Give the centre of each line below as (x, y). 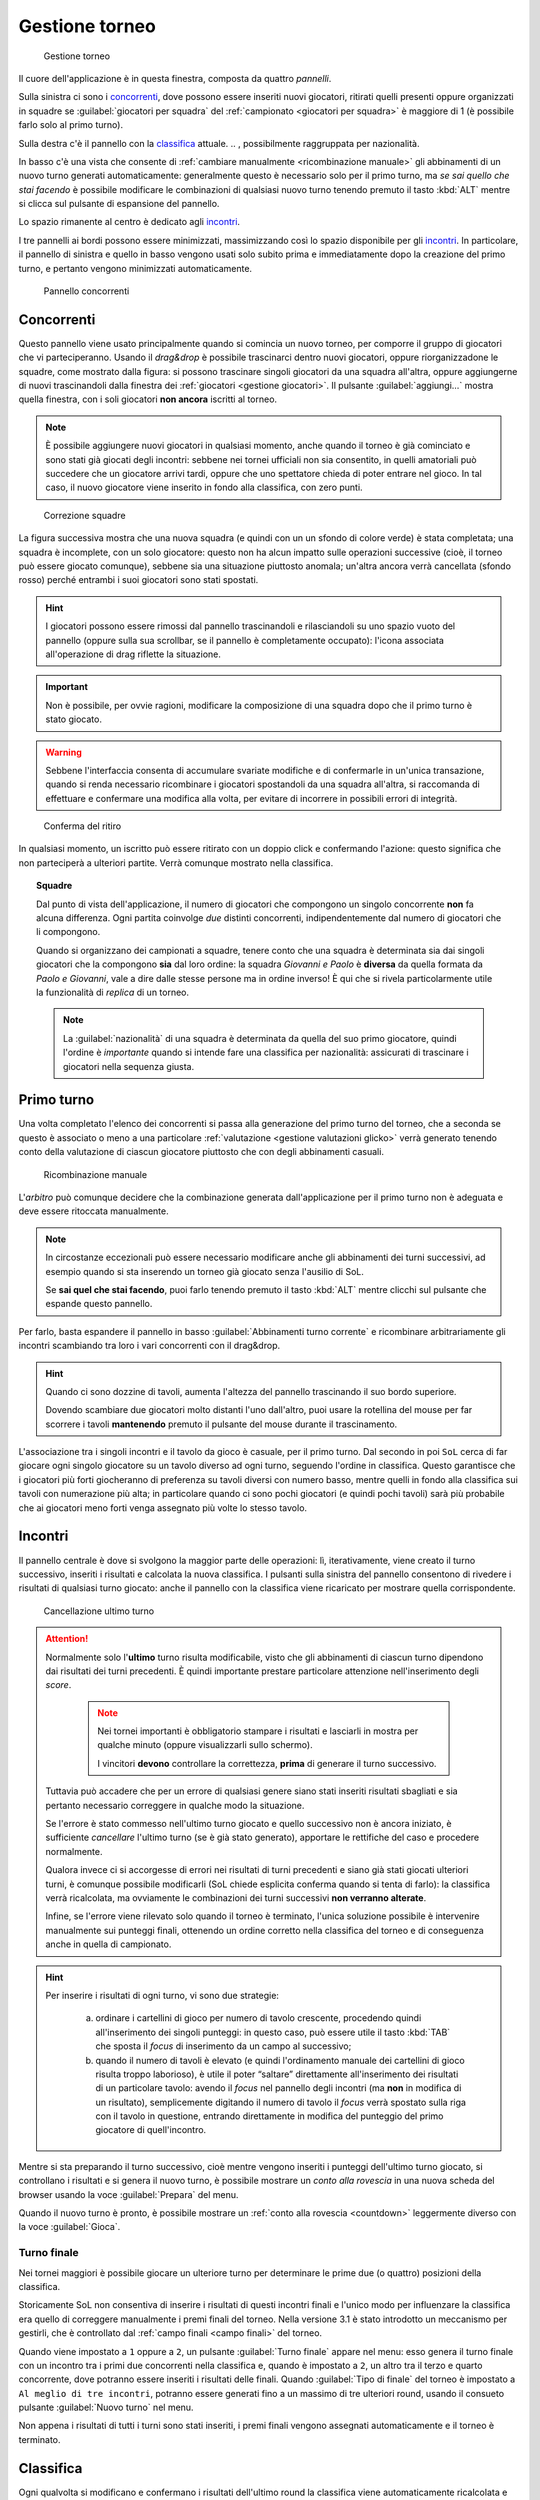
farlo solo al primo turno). (71, 125)
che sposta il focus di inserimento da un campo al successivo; (223, 2046)
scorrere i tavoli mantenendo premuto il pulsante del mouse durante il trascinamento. (221, 1424)
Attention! (67, 1639)
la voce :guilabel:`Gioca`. (69, 2227)
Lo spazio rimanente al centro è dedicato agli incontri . (129, 222)
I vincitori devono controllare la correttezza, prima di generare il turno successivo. (267, 1763)
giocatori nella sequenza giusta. (129, 1066)
